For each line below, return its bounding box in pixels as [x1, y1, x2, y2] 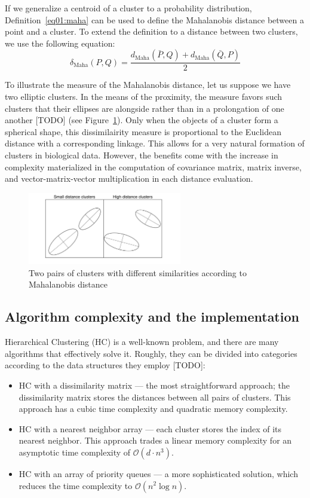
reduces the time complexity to [19, 479, 133, 491]
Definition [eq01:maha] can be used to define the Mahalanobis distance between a [5, 13, 304, 26]
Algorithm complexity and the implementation [5, 307, 299, 326]
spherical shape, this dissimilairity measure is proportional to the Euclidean [5, 125, 281, 138]
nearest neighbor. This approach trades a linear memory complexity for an [19, 434, 292, 447]
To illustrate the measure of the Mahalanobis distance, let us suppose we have [5, 78, 291, 91]
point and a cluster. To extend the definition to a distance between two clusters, [5, 25, 298, 38]
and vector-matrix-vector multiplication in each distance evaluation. [5, 172, 253, 185]
